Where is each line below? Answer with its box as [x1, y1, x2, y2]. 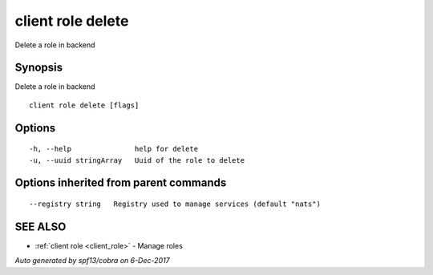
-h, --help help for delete [29, 144, 199, 154]
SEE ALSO [14, 220, 67, 233]
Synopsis [14, 61, 63, 75]
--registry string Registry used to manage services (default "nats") [29, 200, 321, 208]
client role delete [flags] [29, 100, 140, 110]
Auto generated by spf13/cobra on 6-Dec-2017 [14, 256, 170, 265]
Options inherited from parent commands [14, 176, 227, 190]
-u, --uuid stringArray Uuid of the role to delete [29, 156, 245, 164]
